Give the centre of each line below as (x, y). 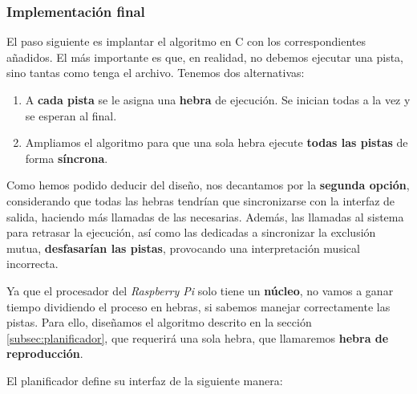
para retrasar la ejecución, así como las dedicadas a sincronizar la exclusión (191, 232)
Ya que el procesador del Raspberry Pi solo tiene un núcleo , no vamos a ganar (200, 290)
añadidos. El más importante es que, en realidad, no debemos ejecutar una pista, (205, 57)
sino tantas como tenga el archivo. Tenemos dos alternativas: (156, 73)
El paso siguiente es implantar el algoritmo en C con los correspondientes (186, 41)
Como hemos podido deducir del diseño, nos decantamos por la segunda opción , (208, 185)
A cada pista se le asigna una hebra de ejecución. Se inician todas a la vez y (218, 100)
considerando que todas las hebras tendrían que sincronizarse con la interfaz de (201, 200)
